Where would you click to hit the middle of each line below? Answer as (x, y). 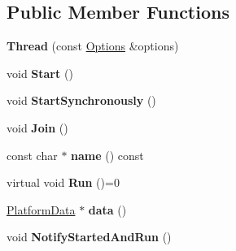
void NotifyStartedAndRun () (89, 237)
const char (32, 155)
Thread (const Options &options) (93, 46)
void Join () (37, 127)
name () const (107, 155)
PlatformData (41, 209)
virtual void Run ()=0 (63, 182)
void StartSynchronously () (81, 100)
